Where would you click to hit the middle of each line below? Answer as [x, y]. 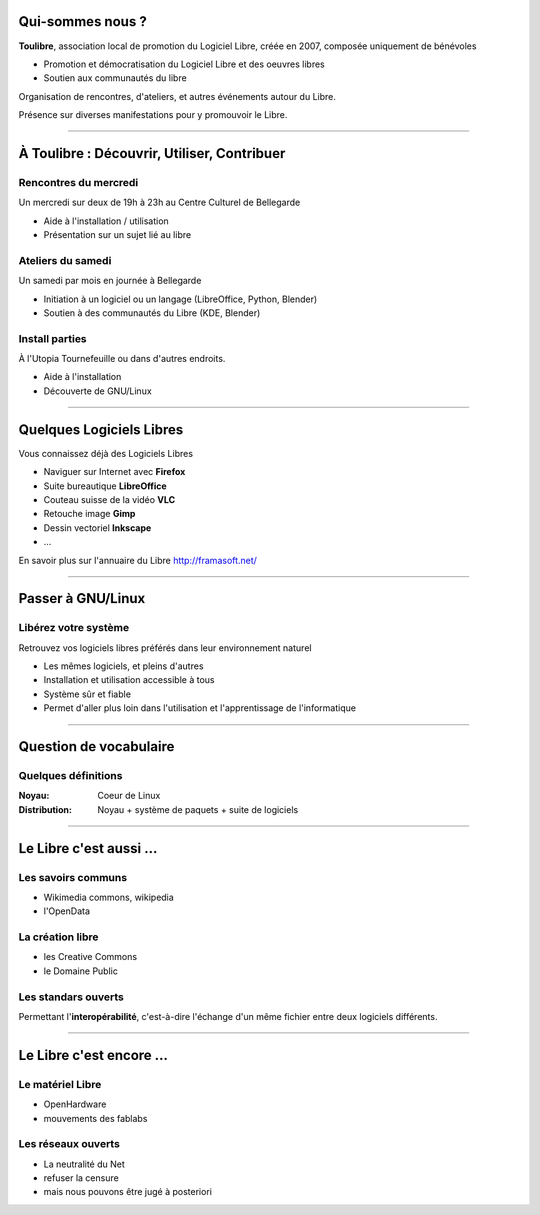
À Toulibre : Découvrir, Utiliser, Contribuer [152, 153]
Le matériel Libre [60, 1084]
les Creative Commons [90, 957]
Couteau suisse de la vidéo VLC [109, 499]
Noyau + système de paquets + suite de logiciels [198, 809]
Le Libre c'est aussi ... [88, 848]
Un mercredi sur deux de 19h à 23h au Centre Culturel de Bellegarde [159, 202]
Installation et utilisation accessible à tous [129, 680]
